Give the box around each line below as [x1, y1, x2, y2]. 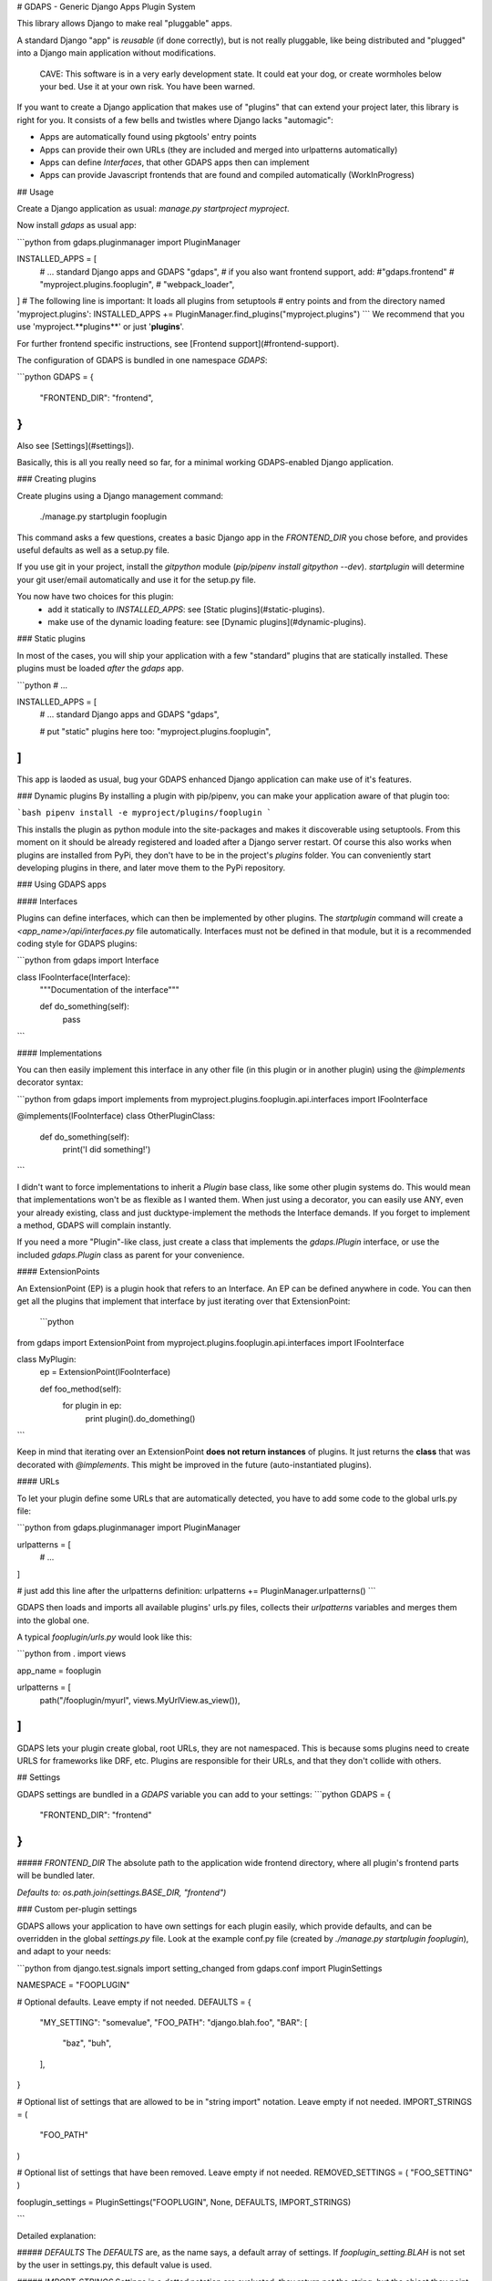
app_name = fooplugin [16, 1665, 102, 1676]
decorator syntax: [16, 1077, 84, 1088]
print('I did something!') [62, 1143, 151, 1154]
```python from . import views [16, 1648, 127, 1660]
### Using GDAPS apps [16, 879, 107, 890]
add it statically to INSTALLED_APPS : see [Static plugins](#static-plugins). [47, 603, 325, 615]
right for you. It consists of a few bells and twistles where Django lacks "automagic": [16, 114, 334, 125]
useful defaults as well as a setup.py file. [16, 545, 170, 556]
